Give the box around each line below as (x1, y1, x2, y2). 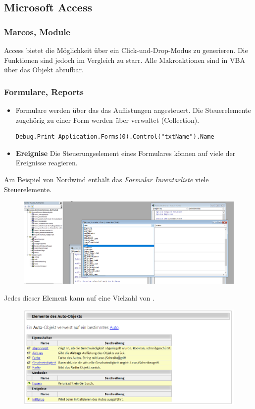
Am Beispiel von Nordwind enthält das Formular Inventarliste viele (4, 174, 209, 184)
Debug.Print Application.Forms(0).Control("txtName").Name (15, 133, 214, 141)
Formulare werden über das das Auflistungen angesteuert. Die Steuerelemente (15, 105, 251, 115)
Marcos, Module (4, 25, 70, 38)
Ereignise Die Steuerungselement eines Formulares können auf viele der (15, 148, 236, 158)
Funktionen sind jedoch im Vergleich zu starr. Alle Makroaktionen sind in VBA (4, 54, 245, 65)
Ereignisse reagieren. (15, 157, 78, 168)
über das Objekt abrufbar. (4, 64, 84, 75)
